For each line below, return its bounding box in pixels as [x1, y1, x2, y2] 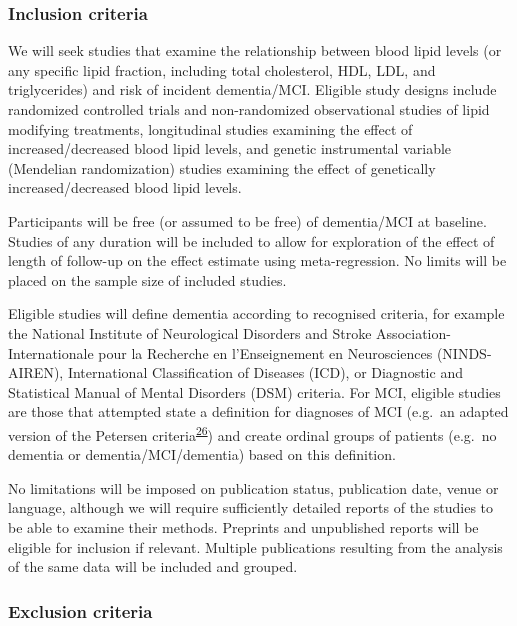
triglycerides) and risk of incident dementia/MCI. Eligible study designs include [8, 79, 497, 100]
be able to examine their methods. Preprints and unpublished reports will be [8, 516, 479, 537]
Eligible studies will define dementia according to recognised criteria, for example [8, 303, 505, 324]
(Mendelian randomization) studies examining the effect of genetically [8, 157, 436, 178]
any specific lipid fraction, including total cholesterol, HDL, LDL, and [8, 59, 436, 80]
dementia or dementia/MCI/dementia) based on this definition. [8, 444, 396, 465]
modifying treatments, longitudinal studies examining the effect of [8, 118, 413, 139]
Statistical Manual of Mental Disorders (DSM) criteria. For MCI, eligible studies [8, 381, 501, 402]
